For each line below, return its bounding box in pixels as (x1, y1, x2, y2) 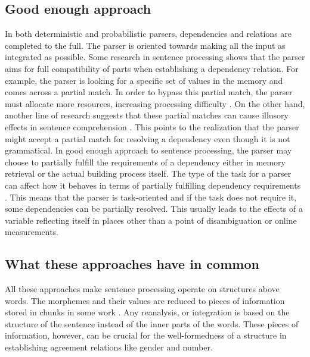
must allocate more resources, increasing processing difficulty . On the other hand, (5, 97, 305, 109)
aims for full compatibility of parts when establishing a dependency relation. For (5, 62, 299, 74)
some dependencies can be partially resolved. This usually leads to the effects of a (5, 202, 303, 215)
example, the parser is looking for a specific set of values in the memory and (5, 74, 283, 86)
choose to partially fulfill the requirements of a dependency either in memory (5, 155, 286, 168)
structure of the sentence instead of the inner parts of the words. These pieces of (5, 317, 299, 330)
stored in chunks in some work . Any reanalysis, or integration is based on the (5, 306, 290, 318)
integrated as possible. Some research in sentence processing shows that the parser (5, 51, 305, 63)
